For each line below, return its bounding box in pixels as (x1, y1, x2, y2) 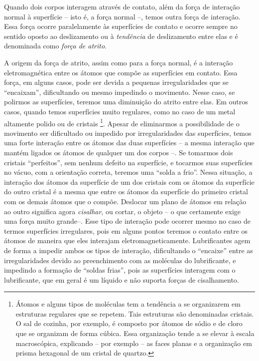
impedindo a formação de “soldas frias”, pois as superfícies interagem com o (4, 265, 236, 275)
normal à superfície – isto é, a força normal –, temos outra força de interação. (4, 11, 241, 21)
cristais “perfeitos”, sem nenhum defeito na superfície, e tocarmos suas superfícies (4, 157, 253, 167)
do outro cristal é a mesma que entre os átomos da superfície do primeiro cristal (4, 186, 248, 197)
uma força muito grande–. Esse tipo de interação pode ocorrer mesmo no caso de (4, 216, 251, 226)
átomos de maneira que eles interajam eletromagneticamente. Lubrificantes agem (4, 235, 251, 246)
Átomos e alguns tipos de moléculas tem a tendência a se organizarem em (15, 299, 241, 309)
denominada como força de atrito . (4, 40, 107, 51)
